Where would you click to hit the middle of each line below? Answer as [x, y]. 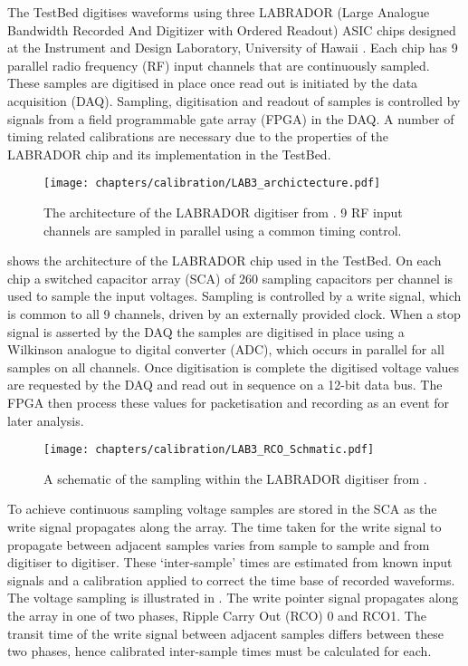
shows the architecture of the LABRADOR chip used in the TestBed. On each [224, 261]
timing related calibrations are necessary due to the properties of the [198, 136]
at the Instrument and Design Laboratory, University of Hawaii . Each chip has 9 [233, 48]
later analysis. [46, 420]
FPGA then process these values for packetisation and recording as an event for [229, 402]
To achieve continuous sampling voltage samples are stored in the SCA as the [222, 509]
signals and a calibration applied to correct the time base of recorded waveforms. [231, 579]
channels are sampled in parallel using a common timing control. [223, 230]
